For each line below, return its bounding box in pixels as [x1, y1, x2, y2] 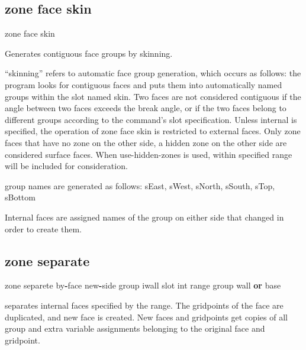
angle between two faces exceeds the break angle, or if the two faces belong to [5, 102, 286, 114]
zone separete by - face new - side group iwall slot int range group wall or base [5, 279, 281, 291]
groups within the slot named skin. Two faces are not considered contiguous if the [5, 90, 301, 102]
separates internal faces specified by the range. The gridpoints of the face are [5, 299, 284, 311]
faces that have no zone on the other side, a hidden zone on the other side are [5, 136, 287, 148]
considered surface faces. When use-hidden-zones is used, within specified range [5, 148, 292, 160]
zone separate [5, 251, 90, 270]
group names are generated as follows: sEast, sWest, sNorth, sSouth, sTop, [5, 179, 275, 192]
